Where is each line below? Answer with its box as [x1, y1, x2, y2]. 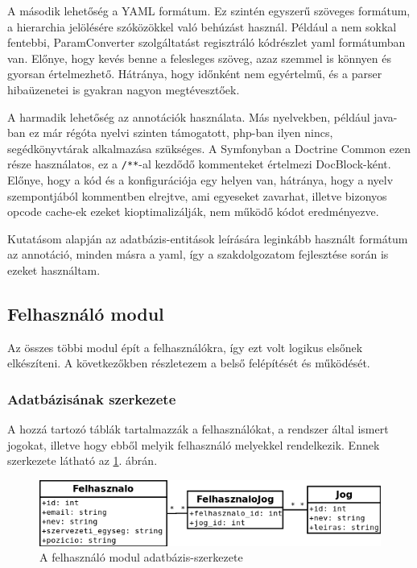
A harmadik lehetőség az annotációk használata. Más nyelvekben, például [7, 108, 370, 125]
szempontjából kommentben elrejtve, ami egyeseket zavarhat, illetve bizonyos [7, 187, 387, 204]
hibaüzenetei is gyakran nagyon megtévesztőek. [7, 81, 240, 97]
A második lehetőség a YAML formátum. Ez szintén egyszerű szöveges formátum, [7, 2, 411, 19]
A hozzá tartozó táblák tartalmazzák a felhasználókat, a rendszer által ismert [7, 421, 389, 437]
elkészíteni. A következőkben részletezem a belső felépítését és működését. [7, 354, 370, 371]
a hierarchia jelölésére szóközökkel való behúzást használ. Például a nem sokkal [7, 18, 397, 35]
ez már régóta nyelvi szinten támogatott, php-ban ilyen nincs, [29, 124, 333, 141]
